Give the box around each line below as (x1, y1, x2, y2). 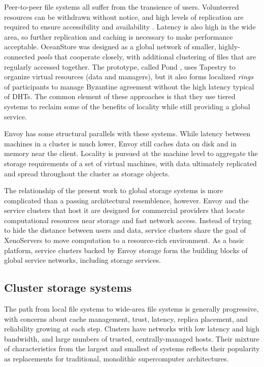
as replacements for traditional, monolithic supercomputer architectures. (4, 353, 229, 364)
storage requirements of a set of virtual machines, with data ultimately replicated (4, 158, 257, 168)
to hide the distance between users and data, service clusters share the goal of (4, 225, 246, 235)
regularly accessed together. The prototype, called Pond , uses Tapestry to (4, 61, 236, 72)
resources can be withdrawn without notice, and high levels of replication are (4, 11, 244, 22)
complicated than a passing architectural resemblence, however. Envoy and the (4, 195, 249, 205)
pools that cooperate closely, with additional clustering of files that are (37, 51, 256, 62)
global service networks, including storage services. (4, 255, 161, 265)
